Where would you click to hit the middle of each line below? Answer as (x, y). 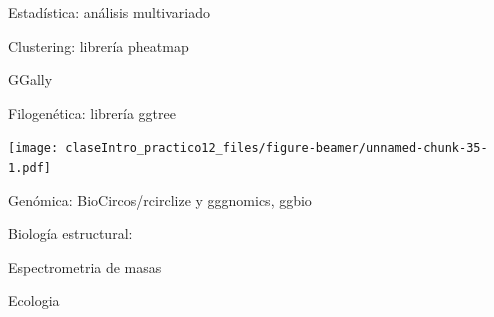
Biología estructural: (70, 233)
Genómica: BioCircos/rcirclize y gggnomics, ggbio (160, 199)
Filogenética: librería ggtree (92, 112)
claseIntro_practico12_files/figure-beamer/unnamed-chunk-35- (276, 148)
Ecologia (34, 300)
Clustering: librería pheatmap (98, 45)
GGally (30, 79)
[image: (33, 148)
